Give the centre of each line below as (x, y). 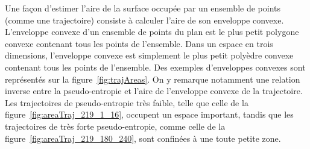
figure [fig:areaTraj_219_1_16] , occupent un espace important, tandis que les (149, 114)
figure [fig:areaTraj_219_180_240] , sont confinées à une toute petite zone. (143, 138)
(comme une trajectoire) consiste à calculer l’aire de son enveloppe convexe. (144, 20)
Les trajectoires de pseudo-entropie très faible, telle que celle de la (127, 102)
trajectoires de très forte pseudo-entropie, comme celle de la (115, 126)
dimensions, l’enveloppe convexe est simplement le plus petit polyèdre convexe (149, 55)
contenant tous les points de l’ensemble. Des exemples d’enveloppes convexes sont (155, 67)
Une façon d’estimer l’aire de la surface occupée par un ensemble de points (143, 8)
